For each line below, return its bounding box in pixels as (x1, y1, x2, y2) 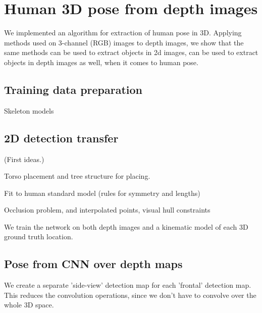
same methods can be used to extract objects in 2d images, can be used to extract (4, 47, 258, 58)
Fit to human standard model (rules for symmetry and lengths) (4, 187, 200, 198)
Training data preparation (4, 81, 143, 97)
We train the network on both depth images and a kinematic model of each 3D (4, 221, 248, 232)
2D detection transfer (4, 130, 119, 145)
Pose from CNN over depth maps (4, 256, 183, 272)
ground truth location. (4, 231, 73, 242)
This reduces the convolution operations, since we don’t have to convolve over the (4, 289, 256, 300)
